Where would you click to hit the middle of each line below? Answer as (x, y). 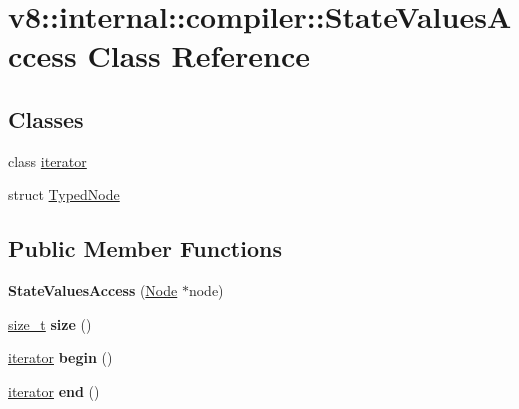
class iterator (47, 160)
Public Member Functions (145, 248)
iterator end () (54, 390)
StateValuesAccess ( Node (93, 290)
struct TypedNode (64, 194)
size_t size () (50, 323)
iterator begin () (60, 357)
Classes (46, 118)
